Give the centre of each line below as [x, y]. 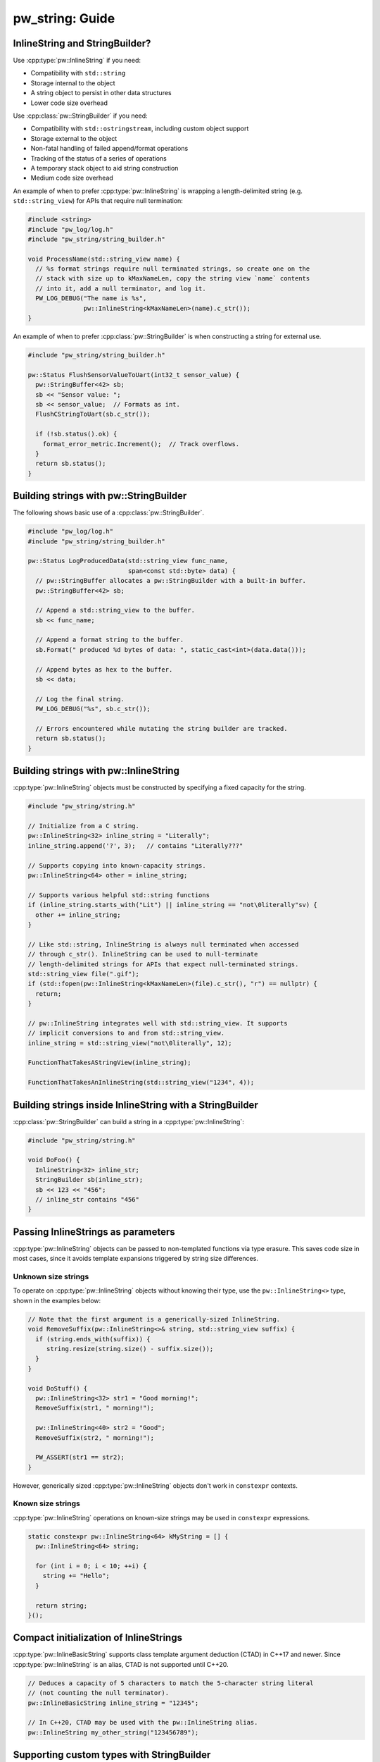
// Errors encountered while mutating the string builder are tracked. [161, 728]
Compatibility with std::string [78, 73]
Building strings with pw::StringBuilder [100, 496]
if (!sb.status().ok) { [76, 434]
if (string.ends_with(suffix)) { [93, 1339]
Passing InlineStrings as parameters [94, 1232]
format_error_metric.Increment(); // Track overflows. [141, 444]
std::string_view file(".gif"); [84, 974]
